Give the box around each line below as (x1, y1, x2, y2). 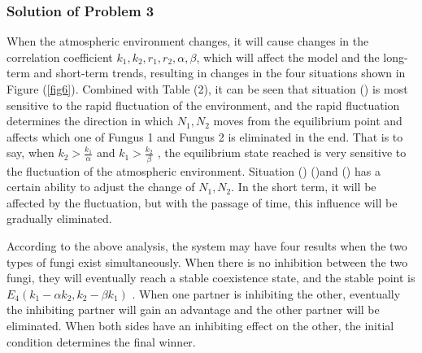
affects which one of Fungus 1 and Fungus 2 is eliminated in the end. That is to (7, 128, 403, 145)
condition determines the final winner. (7, 333, 196, 350)
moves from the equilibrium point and (213, 112, 402, 129)
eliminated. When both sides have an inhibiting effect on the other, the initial (7, 317, 394, 334)
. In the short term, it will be (231, 178, 376, 195)
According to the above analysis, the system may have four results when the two (7, 238, 407, 255)
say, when (7, 144, 54, 161)
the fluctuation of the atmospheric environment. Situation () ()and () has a (7, 162, 381, 179)
